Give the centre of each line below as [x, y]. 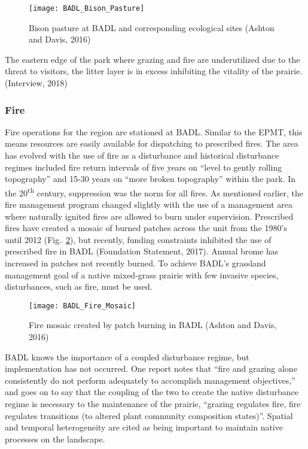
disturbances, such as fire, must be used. [79, 286]
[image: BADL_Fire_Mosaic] [82, 306]
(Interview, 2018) [36, 83]
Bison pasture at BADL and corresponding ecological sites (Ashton [152, 27]
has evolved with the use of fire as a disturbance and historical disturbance [142, 155]
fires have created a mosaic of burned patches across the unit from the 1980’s [146, 228]
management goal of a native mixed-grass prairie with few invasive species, [142, 274]
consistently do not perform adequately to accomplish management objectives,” [150, 380]
